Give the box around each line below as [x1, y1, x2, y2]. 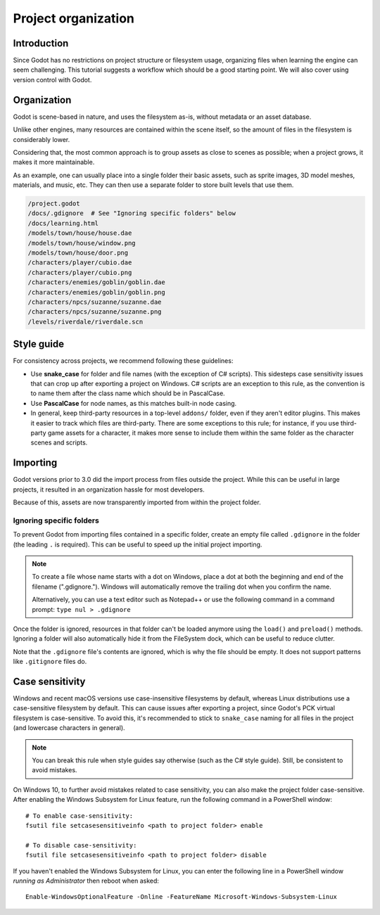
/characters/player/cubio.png [27, 268, 132, 276]
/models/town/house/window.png [27, 239, 137, 247]
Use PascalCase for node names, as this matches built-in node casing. [30, 399, 237, 407]
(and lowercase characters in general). [13, 724, 126, 732]
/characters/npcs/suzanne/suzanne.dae [27, 297, 162, 306]
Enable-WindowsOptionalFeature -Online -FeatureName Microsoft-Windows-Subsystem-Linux [25, 893, 338, 901]
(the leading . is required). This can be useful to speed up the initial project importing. [13, 540, 262, 549]
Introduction [13, 37, 69, 49]
